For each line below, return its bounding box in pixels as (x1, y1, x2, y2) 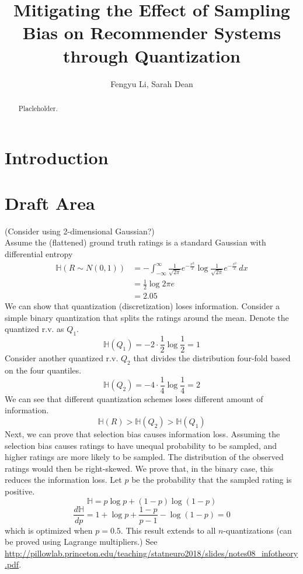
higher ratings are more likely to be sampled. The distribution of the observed (5, 451, 284, 463)
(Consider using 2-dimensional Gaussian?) (5, 224, 155, 237)
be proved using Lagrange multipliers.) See (5, 535, 158, 548)
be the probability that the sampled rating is (131, 473, 292, 486)
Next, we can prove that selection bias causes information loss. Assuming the (5, 427, 280, 440)
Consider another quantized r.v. (5, 352, 119, 364)
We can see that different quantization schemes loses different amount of (5, 392, 263, 404)
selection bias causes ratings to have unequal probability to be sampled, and (5, 439, 277, 451)
